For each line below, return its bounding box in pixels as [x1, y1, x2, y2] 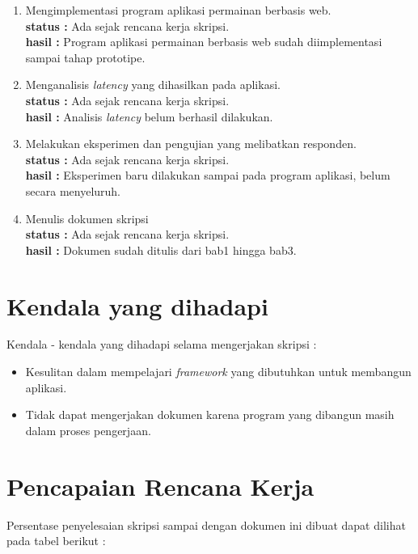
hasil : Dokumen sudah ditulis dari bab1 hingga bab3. [25, 241, 297, 258]
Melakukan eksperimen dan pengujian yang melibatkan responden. [25, 135, 357, 152]
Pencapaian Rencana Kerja [6, 469, 315, 502]
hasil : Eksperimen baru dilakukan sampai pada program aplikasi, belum [25, 167, 391, 184]
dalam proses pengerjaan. [25, 421, 151, 438]
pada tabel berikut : [6, 532, 106, 549]
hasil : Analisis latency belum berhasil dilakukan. [25, 108, 273, 125]
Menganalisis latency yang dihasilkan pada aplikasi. [25, 76, 281, 93]
